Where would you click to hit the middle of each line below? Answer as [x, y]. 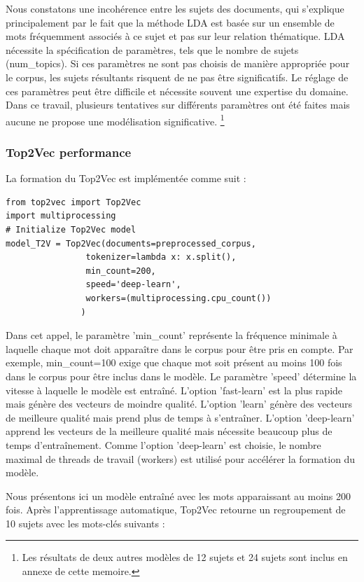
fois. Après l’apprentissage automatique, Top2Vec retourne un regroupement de [176, 510]
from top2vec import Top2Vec [73, 202]
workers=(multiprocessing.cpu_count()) [178, 298]
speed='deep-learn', [133, 285]
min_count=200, [121, 271]
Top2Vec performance [69, 152]
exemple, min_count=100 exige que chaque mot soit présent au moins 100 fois [174, 362]
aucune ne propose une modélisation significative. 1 [115, 120]
